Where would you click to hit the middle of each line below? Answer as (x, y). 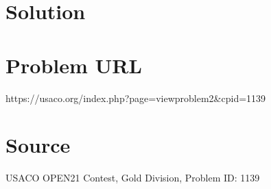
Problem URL (74, 65)
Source (38, 145)
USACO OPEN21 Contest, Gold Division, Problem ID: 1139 (133, 178)
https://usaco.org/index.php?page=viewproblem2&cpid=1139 (136, 98)
